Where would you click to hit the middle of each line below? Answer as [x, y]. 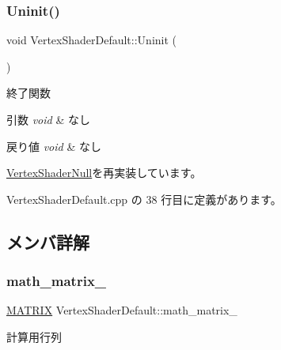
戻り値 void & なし [54, 146]
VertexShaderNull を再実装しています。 [104, 173]
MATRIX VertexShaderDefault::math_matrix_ [122, 310]
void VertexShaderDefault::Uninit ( [91, 40]
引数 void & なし [48, 119]
